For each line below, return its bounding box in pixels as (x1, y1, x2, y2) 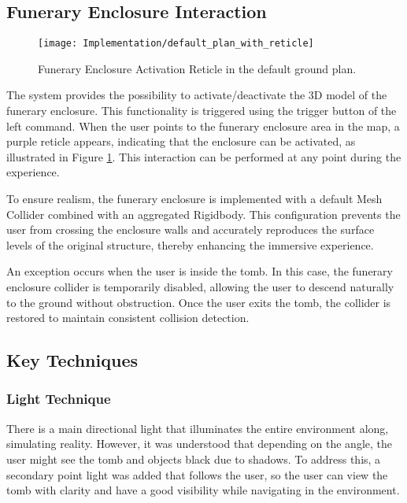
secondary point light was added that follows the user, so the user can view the (6, 466, 388, 483)
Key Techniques (6, 348, 138, 372)
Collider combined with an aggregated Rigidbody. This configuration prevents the (6, 205, 401, 222)
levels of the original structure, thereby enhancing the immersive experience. (6, 236, 374, 253)
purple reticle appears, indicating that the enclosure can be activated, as (6, 133, 356, 150)
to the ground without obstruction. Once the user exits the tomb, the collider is (6, 294, 391, 310)
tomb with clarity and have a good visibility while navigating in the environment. (6, 482, 400, 498)
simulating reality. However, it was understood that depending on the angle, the (6, 435, 392, 452)
